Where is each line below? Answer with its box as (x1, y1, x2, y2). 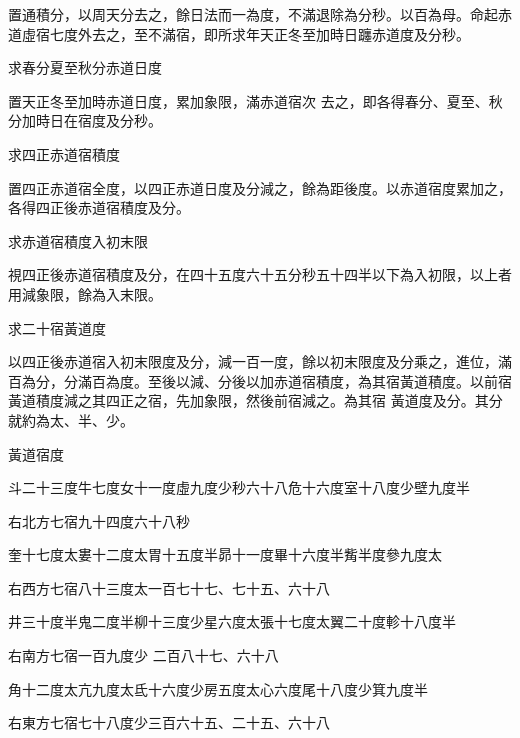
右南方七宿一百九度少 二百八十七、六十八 (8, 645, 279, 666)
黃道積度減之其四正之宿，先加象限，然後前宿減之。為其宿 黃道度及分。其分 (8, 390, 503, 411)
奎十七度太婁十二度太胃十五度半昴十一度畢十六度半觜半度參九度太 (8, 544, 442, 565)
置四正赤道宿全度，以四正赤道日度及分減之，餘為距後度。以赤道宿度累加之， (8, 177, 512, 198)
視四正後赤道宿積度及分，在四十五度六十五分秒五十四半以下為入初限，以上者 (8, 264, 512, 285)
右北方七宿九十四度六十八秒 (8, 510, 190, 531)
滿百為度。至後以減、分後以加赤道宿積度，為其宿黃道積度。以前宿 (77, 370, 512, 391)
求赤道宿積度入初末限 (8, 230, 148, 251)
